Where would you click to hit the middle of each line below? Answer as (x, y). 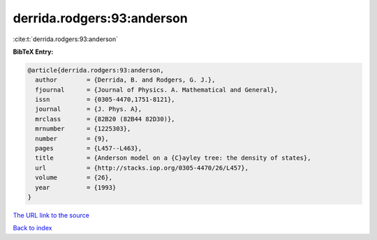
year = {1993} (76, 187)
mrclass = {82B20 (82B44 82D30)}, (105, 119)
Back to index (32, 228)
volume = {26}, (74, 178)
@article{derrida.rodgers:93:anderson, (96, 70)
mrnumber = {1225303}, (83, 129)
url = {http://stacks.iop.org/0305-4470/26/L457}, (142, 168)
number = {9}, (72, 138)
